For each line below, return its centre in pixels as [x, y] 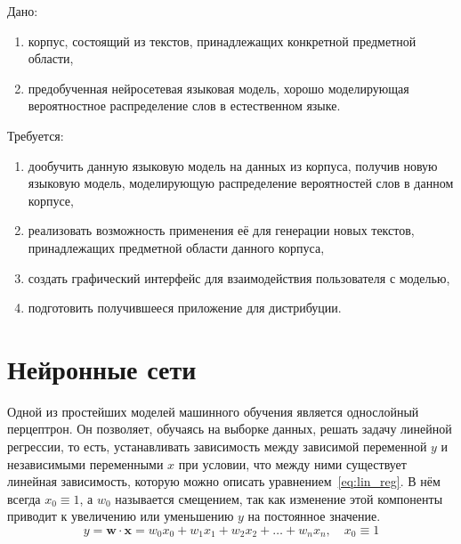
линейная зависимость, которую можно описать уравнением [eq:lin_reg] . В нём [224, 481]
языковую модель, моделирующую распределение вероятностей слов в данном [241, 183]
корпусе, [51, 200]
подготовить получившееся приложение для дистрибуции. [185, 308]
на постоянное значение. [314, 516]
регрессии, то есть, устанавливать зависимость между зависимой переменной [217, 447]
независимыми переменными [85, 463]
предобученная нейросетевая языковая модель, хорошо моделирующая [218, 88]
